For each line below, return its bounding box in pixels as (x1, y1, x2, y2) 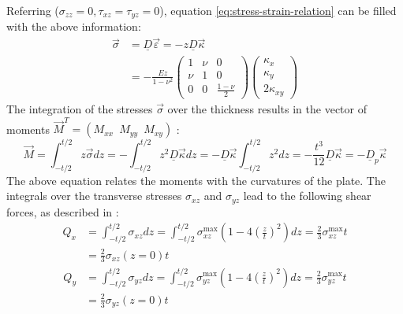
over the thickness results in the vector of (167, 101, 367, 117)
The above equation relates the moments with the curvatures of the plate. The (6, 172, 386, 188)
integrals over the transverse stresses (6, 187, 182, 204)
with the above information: (6, 18, 141, 35)
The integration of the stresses (6, 101, 153, 117)
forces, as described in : (6, 203, 119, 220)
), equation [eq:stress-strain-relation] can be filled (159, 2, 397, 18)
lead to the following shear (243, 187, 371, 204)
